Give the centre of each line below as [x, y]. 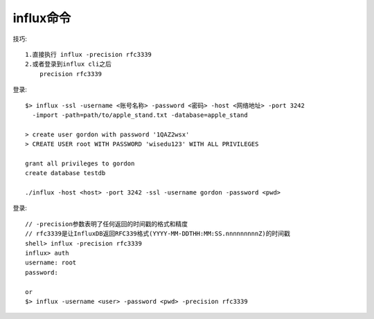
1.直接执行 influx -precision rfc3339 [89, 54]
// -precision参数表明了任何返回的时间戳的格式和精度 [107, 224]
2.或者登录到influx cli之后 [69, 64]
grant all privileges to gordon [80, 163]
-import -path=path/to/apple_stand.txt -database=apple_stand [140, 115]
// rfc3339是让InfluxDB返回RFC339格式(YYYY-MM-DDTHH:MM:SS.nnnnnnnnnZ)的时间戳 [158, 234]
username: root [51, 263]
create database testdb [65, 173]
